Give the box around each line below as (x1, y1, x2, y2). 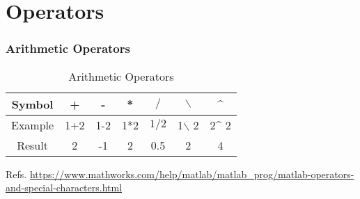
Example (11, 116, 54, 133)
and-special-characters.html (6, 180, 123, 195)
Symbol (11, 95, 54, 112)
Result (17, 136, 48, 153)
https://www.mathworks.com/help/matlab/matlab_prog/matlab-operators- (29, 166, 354, 181)
